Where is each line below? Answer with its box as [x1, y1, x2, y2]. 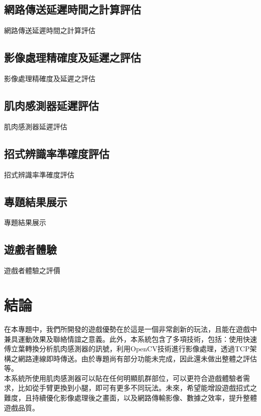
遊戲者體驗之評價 [4, 265, 60, 276]
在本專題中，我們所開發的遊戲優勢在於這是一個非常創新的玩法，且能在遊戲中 [4, 323, 257, 334]
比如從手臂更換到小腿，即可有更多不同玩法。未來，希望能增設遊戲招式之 [18, 382, 257, 393]
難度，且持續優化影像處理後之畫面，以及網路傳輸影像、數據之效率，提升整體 [4, 392, 257, 403]
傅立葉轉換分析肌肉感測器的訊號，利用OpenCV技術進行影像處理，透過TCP [4, 343, 250, 354]
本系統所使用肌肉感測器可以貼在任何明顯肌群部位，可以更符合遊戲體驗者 [4, 372, 243, 383]
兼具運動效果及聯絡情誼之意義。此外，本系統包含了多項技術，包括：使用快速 [4, 333, 257, 344]
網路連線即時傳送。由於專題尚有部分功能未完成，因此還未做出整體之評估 [18, 353, 257, 363]
